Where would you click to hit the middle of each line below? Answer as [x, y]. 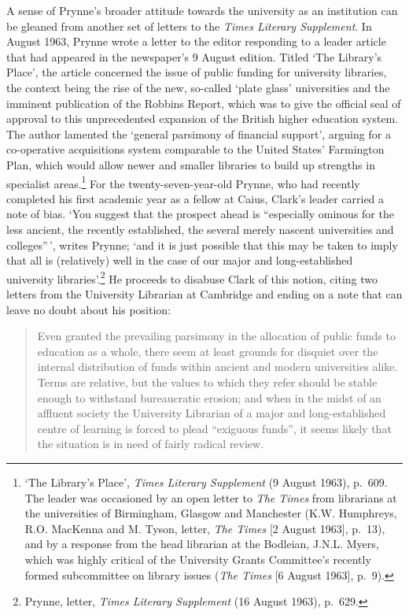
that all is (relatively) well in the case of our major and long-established [180, 260]
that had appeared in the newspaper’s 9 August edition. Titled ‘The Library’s [194, 56]
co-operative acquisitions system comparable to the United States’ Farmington [195, 149]
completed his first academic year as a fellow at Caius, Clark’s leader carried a [195, 198]
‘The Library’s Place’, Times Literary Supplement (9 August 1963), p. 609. [206, 482]
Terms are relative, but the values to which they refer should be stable [207, 382]
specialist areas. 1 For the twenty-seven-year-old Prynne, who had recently [183, 182]
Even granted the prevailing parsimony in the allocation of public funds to [216, 336]
